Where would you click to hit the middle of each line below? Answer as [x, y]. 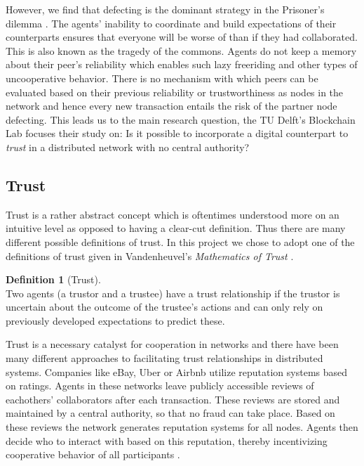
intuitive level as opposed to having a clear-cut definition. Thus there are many [176, 228]
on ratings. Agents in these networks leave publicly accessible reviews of [160, 386]
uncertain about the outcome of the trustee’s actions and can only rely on [164, 307]
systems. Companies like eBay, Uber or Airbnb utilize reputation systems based [177, 371]
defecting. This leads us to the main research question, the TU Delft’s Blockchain [181, 119]
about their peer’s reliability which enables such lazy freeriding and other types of [182, 64]
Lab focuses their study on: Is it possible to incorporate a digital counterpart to [177, 133]
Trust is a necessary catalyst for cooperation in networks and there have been [172, 344]
